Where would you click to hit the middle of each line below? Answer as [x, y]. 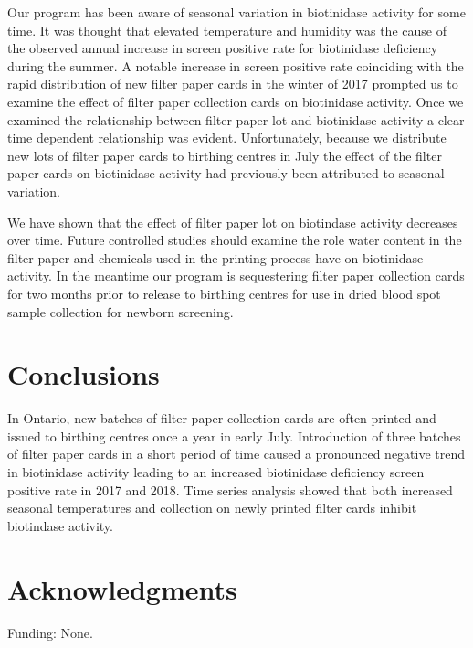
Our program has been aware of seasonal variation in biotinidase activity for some [236, 12]
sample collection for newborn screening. [121, 311]
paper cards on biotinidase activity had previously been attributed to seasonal [226, 173]
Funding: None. [50, 632]
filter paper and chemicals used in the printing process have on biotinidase [215, 257]
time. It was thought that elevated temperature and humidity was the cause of [227, 30]
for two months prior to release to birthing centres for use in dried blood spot [224, 293]
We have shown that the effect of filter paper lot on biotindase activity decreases [233, 222]
